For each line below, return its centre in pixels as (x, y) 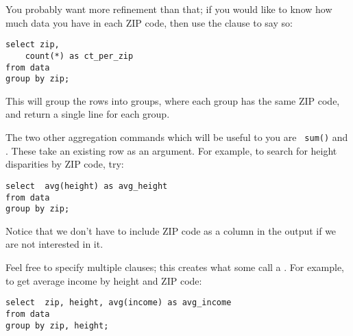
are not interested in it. (54, 244)
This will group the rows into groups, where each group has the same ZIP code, (173, 100)
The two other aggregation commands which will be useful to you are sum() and (177, 137)
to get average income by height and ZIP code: (104, 280)
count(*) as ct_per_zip (79, 56)
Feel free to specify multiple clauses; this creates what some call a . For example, (175, 267)
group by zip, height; (57, 325)
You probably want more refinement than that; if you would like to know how (169, 9)
